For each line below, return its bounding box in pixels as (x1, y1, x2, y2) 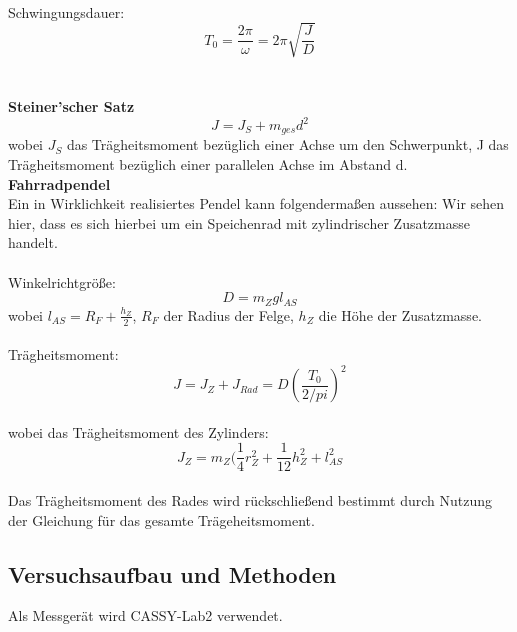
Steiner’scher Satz (8, 95, 135, 116)
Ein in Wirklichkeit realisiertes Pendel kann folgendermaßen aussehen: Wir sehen (8, 193, 505, 214)
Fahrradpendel (8, 173, 111, 194)
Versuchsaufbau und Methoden (8, 558, 337, 589)
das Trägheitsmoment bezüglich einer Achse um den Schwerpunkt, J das (66, 134, 509, 155)
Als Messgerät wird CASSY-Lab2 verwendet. (8, 605, 283, 626)
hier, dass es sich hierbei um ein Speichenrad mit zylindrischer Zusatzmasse (8, 212, 470, 233)
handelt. (8, 232, 58, 253)
